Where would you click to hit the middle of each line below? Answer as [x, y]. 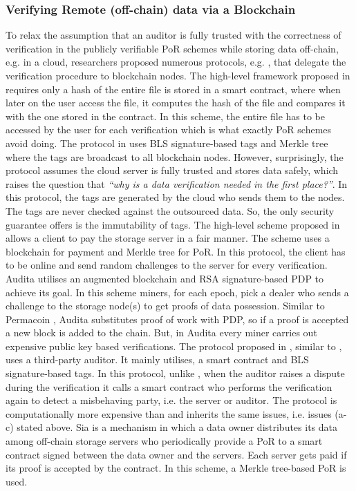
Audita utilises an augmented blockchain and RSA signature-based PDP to [165, 278]
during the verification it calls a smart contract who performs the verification [169, 386]
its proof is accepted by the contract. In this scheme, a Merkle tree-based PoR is [176, 468]
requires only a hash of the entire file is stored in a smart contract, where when [173, 89]
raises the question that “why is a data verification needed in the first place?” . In [177, 183]
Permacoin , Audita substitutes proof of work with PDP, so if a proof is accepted [177, 319]
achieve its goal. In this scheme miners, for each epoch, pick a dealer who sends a [177, 292]
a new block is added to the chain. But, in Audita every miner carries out [161, 333]
